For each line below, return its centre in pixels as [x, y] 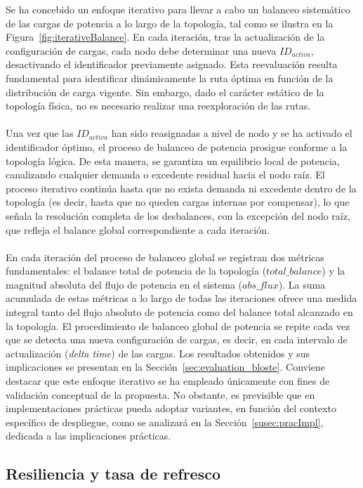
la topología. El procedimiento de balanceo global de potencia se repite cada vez [178, 325]
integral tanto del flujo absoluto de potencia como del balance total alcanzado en [179, 312]
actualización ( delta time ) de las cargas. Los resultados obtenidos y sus [158, 353]
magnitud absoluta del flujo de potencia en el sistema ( [124, 284]
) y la [334, 271]
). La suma [302, 284]
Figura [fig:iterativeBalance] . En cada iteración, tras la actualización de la [165, 37]
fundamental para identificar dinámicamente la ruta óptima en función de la [170, 78]
